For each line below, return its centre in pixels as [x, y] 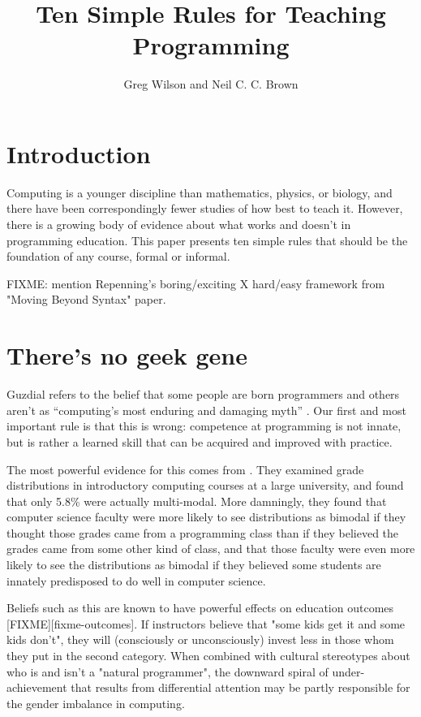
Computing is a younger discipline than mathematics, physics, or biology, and [200, 192]
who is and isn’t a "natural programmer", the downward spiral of [168, 671]
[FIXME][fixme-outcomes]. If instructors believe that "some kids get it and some [206, 623]
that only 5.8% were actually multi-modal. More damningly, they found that [197, 501]
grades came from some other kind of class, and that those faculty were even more [211, 549]
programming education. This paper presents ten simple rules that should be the [207, 240]
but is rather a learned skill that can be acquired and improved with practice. [200, 441]
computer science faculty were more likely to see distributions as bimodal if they [206, 517]
